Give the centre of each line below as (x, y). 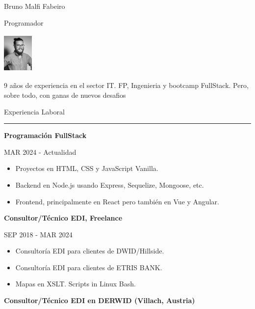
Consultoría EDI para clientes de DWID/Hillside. (90, 251)
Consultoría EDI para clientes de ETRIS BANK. (89, 267)
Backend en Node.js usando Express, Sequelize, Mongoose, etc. (110, 184)
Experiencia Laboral (34, 111)
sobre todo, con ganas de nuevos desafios (65, 95)
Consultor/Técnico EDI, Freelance (63, 218)
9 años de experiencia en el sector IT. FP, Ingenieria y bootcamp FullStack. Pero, (126, 85)
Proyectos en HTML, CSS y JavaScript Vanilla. (87, 168)
